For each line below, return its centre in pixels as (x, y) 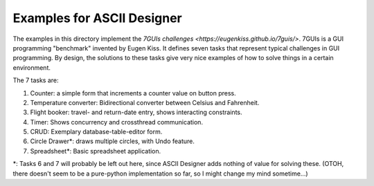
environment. (32, 67)
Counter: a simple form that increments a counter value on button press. (133, 93)
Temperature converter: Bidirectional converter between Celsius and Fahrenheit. (145, 102)
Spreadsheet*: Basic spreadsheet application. (96, 151)
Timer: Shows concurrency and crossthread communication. (117, 122)
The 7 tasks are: (36, 80)
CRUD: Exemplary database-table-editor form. (96, 132)
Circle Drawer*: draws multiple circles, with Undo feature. (113, 141)
